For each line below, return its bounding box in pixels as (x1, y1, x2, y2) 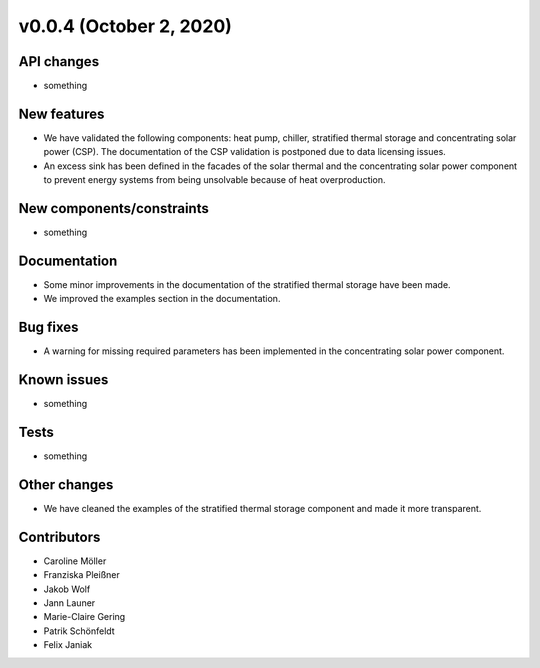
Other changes (18, 476, 114, 493)
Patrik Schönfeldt (43, 625, 115, 637)
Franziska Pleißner (43, 569, 120, 581)
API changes (18, 53, 100, 70)
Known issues (18, 371, 109, 389)
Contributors (18, 528, 101, 545)
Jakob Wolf (43, 583, 91, 595)
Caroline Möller (43, 555, 107, 567)
